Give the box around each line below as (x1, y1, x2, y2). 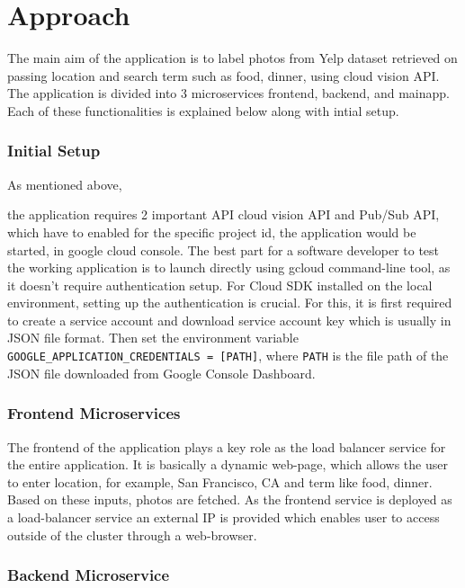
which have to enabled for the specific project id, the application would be (7, 222, 416, 241)
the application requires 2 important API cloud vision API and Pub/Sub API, (7, 205, 440, 224)
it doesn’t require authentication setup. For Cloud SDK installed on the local (7, 275, 433, 294)
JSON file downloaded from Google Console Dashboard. (7, 363, 316, 382)
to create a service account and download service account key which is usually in (7, 310, 452, 329)
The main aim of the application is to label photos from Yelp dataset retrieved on (7, 49, 458, 67)
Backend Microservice (7, 564, 170, 586)
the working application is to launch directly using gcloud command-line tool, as (7, 258, 451, 277)
